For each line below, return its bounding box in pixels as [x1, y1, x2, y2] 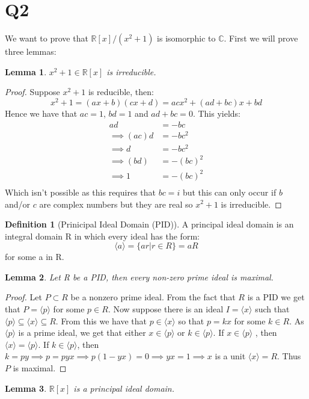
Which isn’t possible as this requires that [5, 185, 156, 198]
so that [178, 314, 204, 327]
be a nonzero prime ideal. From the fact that [70, 291, 236, 303]
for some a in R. [5, 250, 64, 263]
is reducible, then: [88, 85, 154, 98]
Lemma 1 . [5, 65, 47, 78]
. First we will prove [224, 32, 298, 45]
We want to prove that [5, 32, 88, 45]
